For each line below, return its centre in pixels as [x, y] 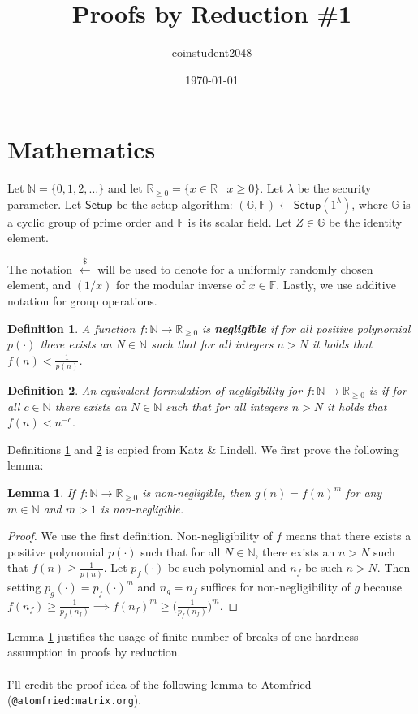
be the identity [365, 221]
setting [24, 586]
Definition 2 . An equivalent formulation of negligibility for [155, 390]
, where [370, 203]
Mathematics [82, 149]
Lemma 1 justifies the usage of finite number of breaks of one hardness [183, 636]
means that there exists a [348, 536]
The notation [40, 268]
